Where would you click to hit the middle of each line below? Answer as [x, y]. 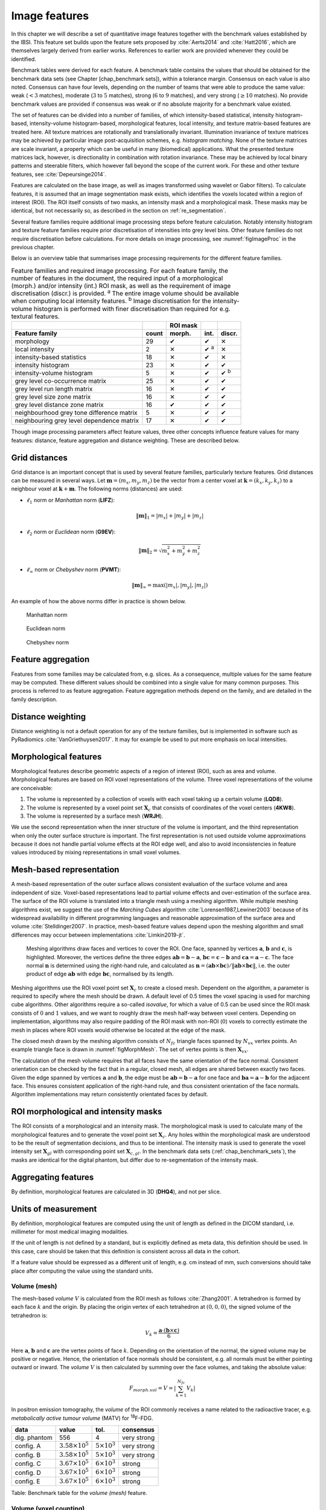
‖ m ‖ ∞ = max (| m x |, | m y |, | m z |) [170, 586]
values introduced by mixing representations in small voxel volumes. [96, 852]
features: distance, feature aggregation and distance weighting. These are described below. [125, 440]
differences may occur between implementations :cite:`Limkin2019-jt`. [98, 935]
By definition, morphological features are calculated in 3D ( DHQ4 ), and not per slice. [116, 1191]
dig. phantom [34, 1438]
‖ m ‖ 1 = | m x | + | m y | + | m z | [170, 516]
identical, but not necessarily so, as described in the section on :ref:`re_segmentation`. [119, 211]
